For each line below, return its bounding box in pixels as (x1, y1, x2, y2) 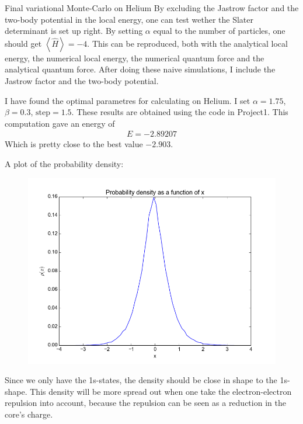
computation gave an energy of (5, 117, 115, 129)
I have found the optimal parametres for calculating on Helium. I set (5, 94, 250, 106)
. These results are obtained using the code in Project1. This (71, 106, 288, 118)
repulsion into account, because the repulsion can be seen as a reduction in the (5, 397, 286, 409)
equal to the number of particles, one (153, 25, 285, 37)
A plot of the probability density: (5, 157, 124, 169)
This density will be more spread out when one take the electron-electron (30, 385, 292, 397)
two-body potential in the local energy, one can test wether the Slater (5, 13, 254, 25)
